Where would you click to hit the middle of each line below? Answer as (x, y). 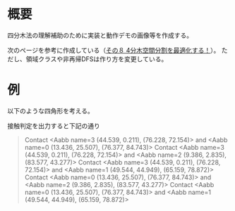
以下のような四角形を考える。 (50, 110)
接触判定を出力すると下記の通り (54, 126)
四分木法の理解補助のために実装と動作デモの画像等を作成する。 (100, 35)
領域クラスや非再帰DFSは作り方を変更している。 (97, 59)
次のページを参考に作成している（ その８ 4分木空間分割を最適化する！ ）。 (114, 50)
